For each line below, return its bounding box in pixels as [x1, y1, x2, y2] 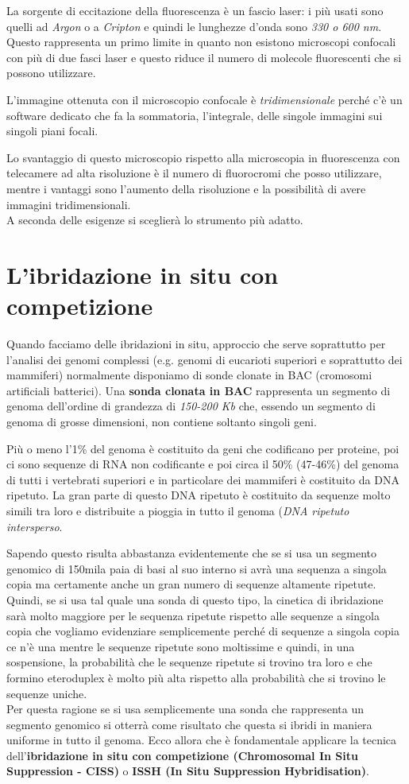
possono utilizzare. [6, 64, 96, 81]
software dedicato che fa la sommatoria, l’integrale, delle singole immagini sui [6, 107, 383, 123]
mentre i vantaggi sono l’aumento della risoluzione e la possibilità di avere [6, 180, 366, 196]
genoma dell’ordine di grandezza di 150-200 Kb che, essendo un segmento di [6, 398, 376, 414]
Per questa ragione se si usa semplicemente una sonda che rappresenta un [6, 701, 365, 717]
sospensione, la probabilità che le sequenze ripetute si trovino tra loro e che [6, 654, 372, 670]
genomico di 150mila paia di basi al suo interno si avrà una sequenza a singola [6, 560, 387, 576]
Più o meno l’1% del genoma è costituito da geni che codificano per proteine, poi [6, 440, 399, 456]
